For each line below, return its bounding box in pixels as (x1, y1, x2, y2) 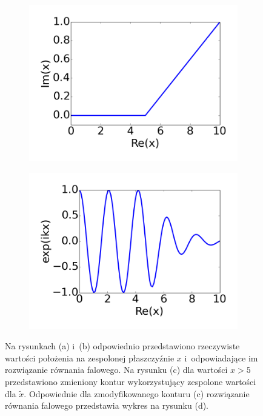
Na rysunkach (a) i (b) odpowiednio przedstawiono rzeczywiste (5, 340, 240, 352)
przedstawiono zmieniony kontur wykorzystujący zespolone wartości (5, 375, 256, 387)
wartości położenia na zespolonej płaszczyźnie (5, 351, 175, 364)
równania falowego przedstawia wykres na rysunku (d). (5, 399, 209, 412)
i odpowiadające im (184, 351, 258, 364)
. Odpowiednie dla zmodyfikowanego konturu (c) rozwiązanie (24, 387, 250, 400)
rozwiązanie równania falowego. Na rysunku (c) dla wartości (5, 363, 228, 376)
